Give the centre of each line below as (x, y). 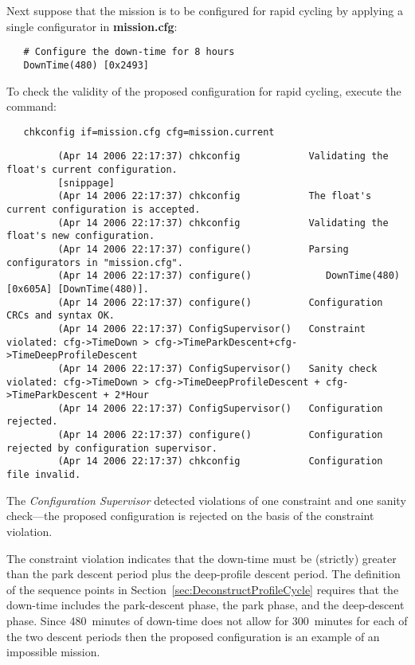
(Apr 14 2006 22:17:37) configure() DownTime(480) (229, 276)
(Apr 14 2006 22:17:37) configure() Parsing (203, 249)
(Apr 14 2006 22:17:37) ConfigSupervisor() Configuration (220, 408)
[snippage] (86, 183)
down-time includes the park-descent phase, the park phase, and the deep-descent (206, 605)
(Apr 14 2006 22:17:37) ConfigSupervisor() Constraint (212, 329)
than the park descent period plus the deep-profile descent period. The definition (204, 574)
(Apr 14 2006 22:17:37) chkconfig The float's (215, 196)
